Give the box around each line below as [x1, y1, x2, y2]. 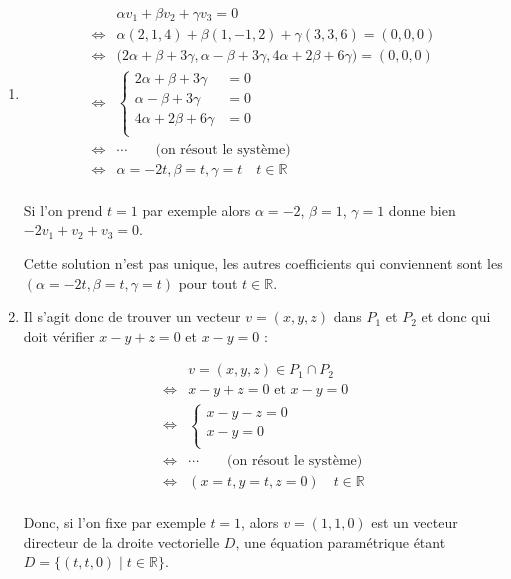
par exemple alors [142, 199, 251, 220]
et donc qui [421, 306, 491, 327]
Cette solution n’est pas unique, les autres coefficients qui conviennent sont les [23, 253, 503, 274]
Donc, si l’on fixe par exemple [23, 512, 206, 533]
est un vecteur [371, 512, 458, 533]
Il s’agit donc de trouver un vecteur [23, 306, 241, 327]
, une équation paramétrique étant [235, 531, 446, 552]
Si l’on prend [23, 199, 103, 220]
